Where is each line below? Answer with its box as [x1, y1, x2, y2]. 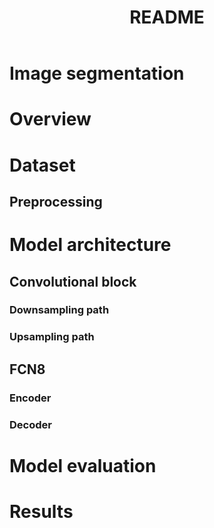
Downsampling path [9, 303, 110, 317]
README [129, 6, 205, 29]
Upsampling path [9, 330, 95, 344]
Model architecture [9, 234, 172, 256]
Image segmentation [9, 62, 185, 85]
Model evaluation [9, 454, 157, 477]
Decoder [9, 417, 52, 431]
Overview [9, 108, 92, 131]
